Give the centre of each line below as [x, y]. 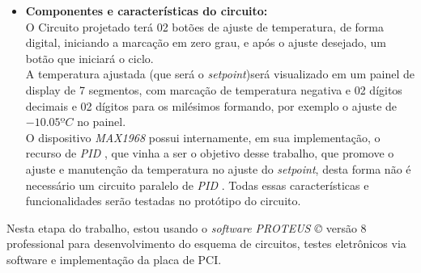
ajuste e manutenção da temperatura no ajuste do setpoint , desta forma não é [218, 168]
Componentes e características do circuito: [147, 10]
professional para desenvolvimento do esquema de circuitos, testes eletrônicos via [206, 244]
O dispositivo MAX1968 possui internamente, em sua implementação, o [203, 137]
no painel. [102, 122]
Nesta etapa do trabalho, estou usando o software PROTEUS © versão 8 [187, 227]
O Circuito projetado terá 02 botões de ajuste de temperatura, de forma [204, 26]
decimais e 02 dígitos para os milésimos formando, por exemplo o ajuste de [211, 105]
